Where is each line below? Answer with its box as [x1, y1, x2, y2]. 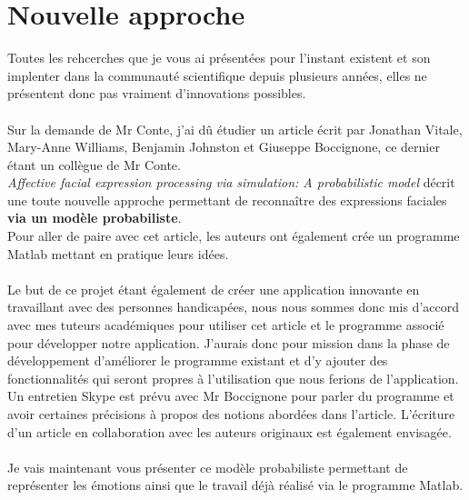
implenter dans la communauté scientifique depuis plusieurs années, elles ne [7, 65, 427, 85]
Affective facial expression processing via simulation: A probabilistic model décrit [7, 173, 455, 192]
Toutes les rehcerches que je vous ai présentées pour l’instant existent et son [7, 48, 431, 67]
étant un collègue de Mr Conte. [7, 155, 181, 174]
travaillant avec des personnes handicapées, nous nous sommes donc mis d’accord [7, 297, 459, 316]
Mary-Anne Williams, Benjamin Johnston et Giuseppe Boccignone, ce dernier [7, 137, 440, 156]
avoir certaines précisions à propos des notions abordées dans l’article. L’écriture [7, 405, 455, 423]
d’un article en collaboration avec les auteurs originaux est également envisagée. [7, 422, 452, 441]
